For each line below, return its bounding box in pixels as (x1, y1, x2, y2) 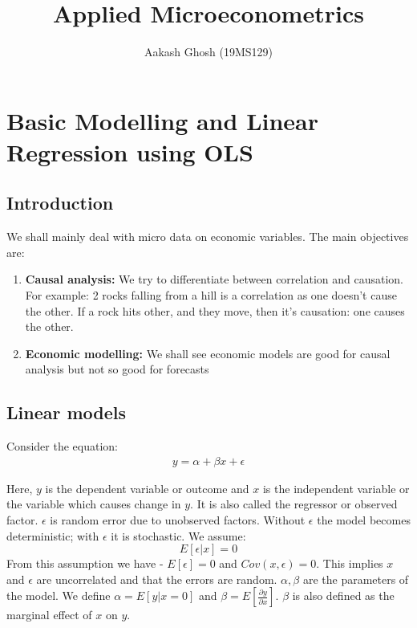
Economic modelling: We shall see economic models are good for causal (25, 345, 391, 361)
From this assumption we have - (6, 555, 164, 572)
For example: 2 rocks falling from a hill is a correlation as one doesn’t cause (25, 287, 397, 304)
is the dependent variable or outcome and (45, 479, 249, 496)
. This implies (316, 555, 383, 572)
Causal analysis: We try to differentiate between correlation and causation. (25, 271, 403, 287)
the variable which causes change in (6, 495, 181, 512)
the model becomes (317, 512, 411, 528)
